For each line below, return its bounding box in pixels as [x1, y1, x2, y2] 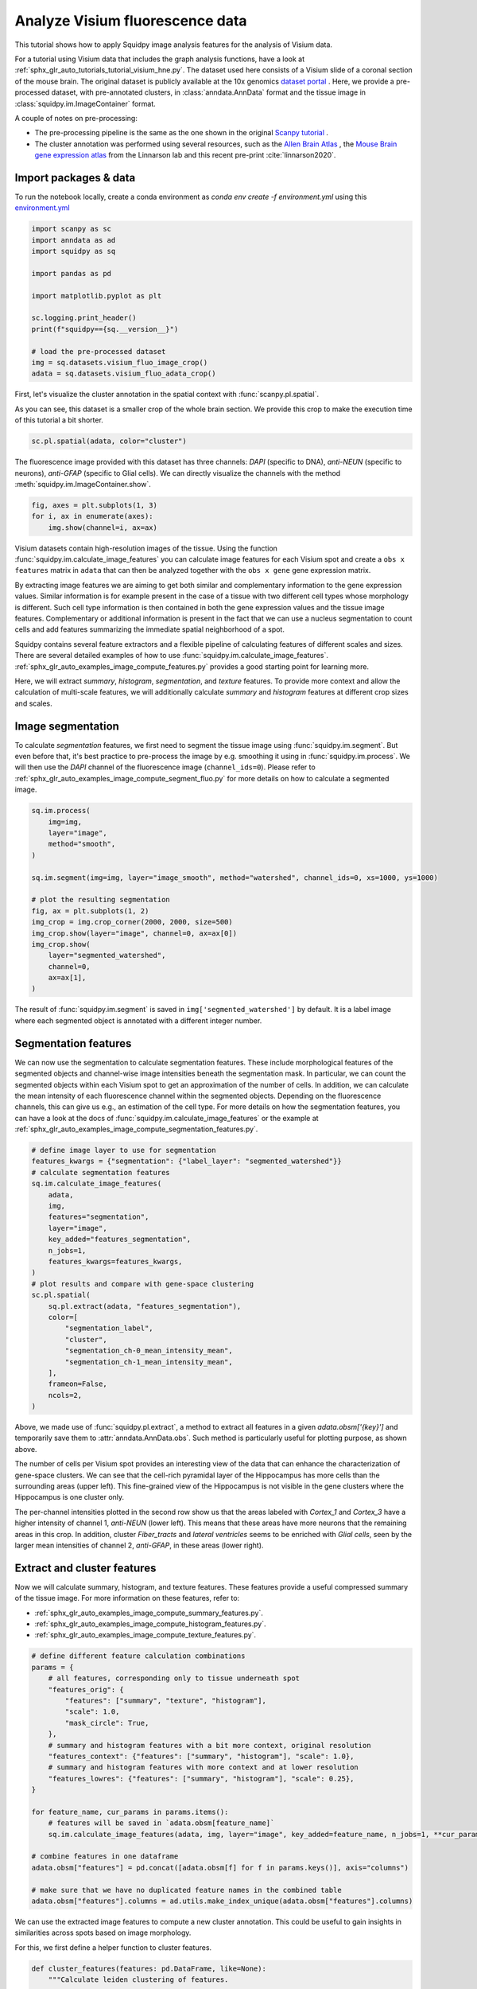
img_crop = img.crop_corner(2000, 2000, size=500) [31, 917, 234, 927]
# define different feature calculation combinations [31, 1652, 246, 1660]
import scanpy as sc [31, 224, 111, 234]
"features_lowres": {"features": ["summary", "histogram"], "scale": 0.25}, [48, 1774, 355, 1783]
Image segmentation [14, 719, 119, 733]
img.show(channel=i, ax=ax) [48, 523, 158, 532]
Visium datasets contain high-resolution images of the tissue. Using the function [14, 543, 278, 553]
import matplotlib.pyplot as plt [31, 291, 162, 300]
